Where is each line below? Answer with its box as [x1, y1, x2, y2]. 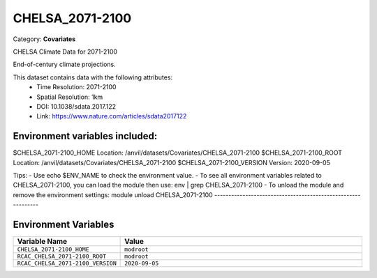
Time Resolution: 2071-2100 [36, 83, 117, 91]
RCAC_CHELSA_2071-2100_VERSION [17, 260, 117, 268]
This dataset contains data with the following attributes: [13, 73, 173, 82]
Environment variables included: [13, 130, 158, 142]
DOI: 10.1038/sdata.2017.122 [36, 102, 117, 111]
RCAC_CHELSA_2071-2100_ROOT [17, 253, 107, 261]
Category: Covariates [13, 35, 76, 43]
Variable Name [17, 237, 68, 247]
